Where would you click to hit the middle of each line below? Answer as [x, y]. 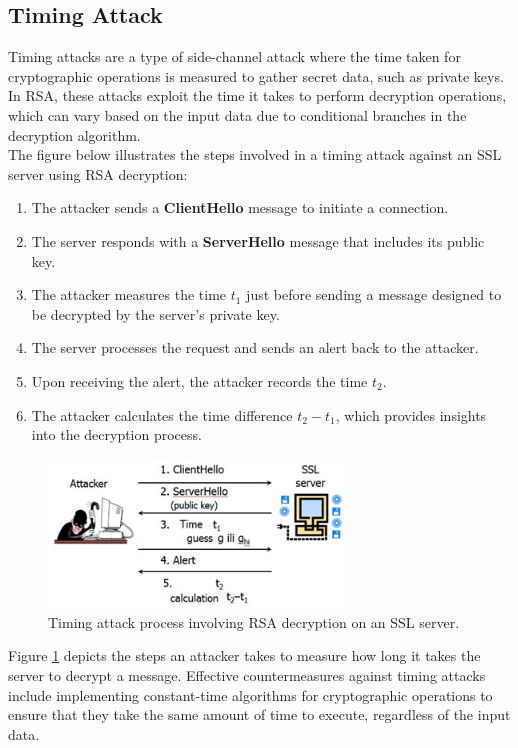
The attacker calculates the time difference [162, 414]
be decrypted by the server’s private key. [155, 313]
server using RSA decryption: [98, 173]
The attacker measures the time [129, 294]
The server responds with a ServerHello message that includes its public [258, 240]
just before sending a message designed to [374, 294]
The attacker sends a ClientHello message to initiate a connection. [240, 207]
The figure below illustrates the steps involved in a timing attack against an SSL [255, 154]
